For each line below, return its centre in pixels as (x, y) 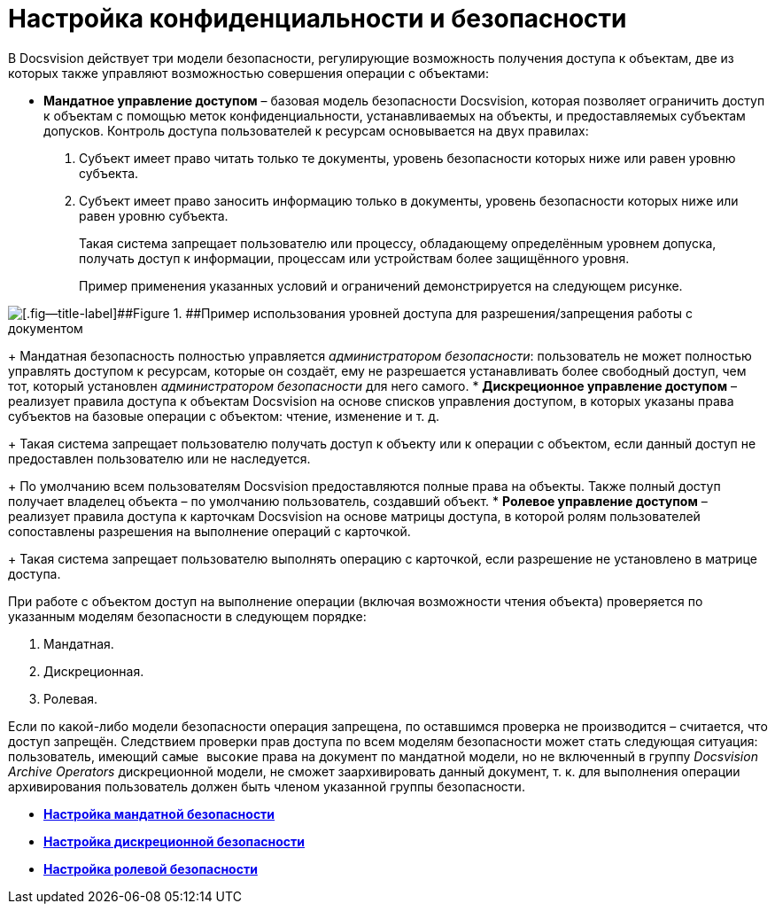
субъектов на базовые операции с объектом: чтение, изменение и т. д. (224, 416)
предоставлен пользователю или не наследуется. (159, 458)
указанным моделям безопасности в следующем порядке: (187, 616)
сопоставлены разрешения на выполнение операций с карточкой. (209, 531)
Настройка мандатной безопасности (159, 814)
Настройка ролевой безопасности (151, 868)
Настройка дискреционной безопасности (174, 841)
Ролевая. (71, 698)
